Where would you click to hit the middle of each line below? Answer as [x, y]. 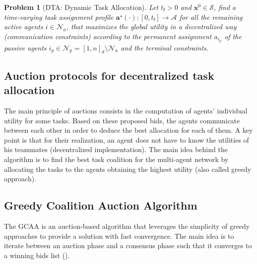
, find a [225, 7]
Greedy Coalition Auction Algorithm [101, 205]
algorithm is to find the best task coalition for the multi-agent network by [116, 159]
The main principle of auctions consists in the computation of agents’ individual [126, 111]
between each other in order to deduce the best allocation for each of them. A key [128, 130]
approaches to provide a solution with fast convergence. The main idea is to [119, 236]
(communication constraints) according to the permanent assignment [108, 36]
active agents [24, 26]
